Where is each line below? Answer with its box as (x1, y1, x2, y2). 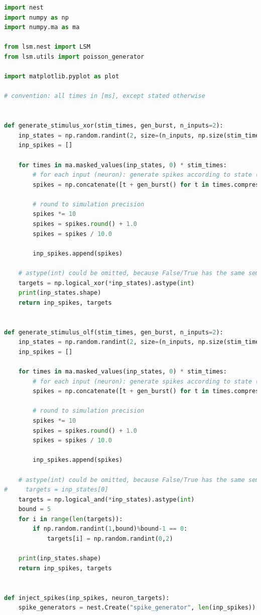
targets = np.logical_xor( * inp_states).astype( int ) (18, 279, 195, 287)
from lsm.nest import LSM (4, 43, 90, 51)
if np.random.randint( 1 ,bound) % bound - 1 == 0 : (33, 525, 188, 533)
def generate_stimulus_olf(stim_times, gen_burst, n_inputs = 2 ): (4, 328, 223, 336)
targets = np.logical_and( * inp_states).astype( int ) (18, 496, 195, 503)
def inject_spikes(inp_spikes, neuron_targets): (4, 594, 170, 601)
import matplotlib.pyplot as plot (4, 73, 119, 80)
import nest (4, 4, 44, 11)
